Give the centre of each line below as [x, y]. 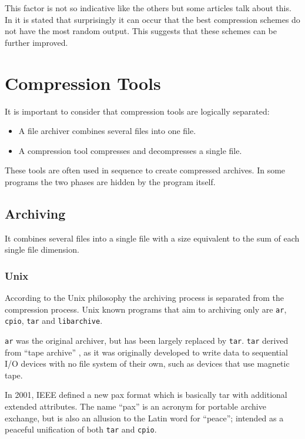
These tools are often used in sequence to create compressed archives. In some [145, 170]
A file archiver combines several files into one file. [107, 131]
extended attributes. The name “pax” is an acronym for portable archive [135, 406]
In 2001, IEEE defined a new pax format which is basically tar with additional [146, 395]
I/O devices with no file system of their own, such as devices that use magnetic [147, 363]
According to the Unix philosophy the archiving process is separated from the [145, 298]
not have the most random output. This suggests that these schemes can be [141, 31]
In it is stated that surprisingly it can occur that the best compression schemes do [152, 19]
